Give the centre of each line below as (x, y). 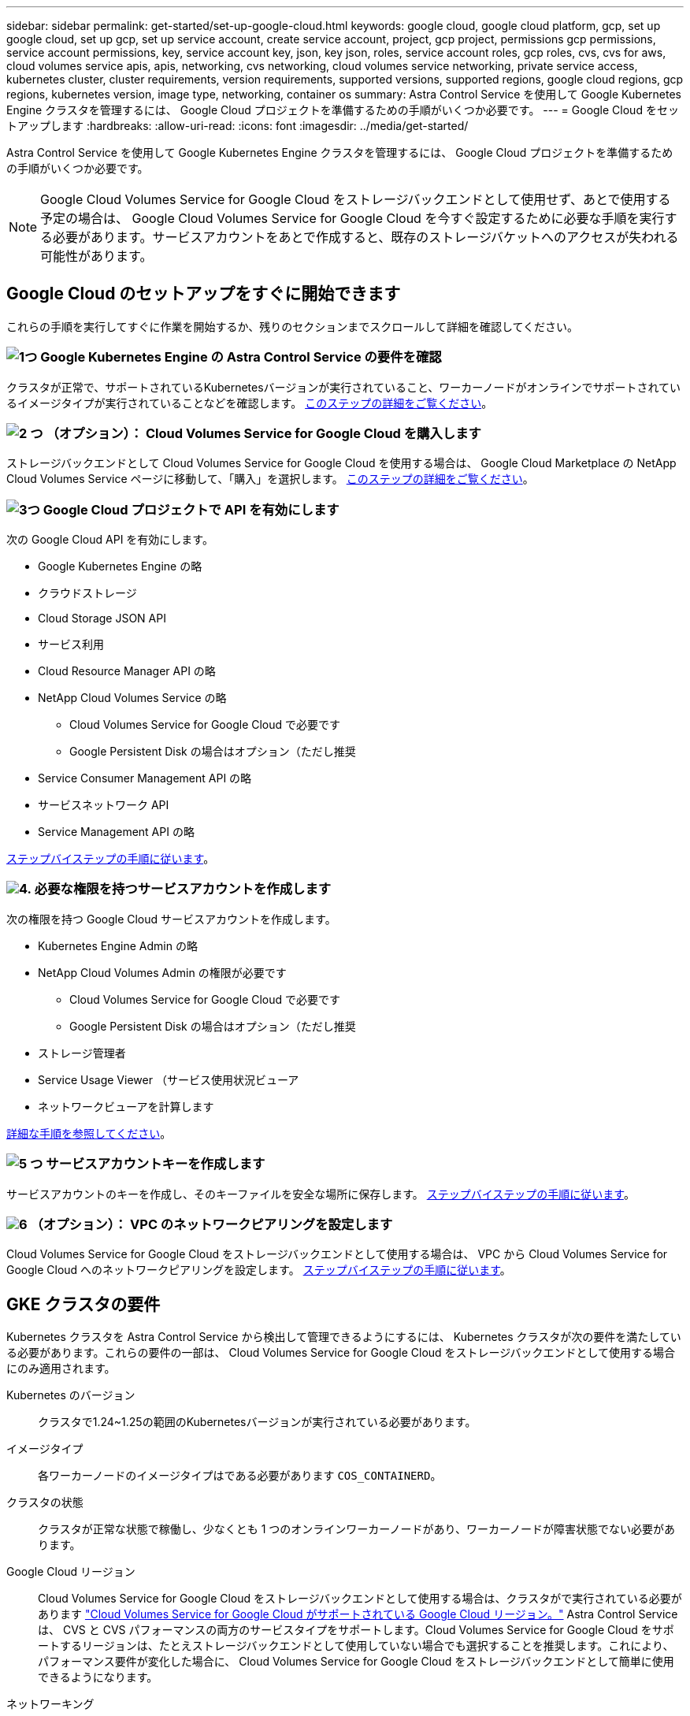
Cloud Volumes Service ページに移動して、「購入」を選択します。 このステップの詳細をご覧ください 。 (270, 479)
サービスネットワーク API (104, 805)
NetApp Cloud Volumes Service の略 (132, 698)
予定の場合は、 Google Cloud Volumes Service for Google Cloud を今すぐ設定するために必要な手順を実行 (352, 218)
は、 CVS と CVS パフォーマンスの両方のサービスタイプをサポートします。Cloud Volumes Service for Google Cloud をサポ (356, 1630)
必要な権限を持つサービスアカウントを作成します (183, 889)
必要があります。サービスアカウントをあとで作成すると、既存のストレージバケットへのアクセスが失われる (366, 237)
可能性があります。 (96, 256)
